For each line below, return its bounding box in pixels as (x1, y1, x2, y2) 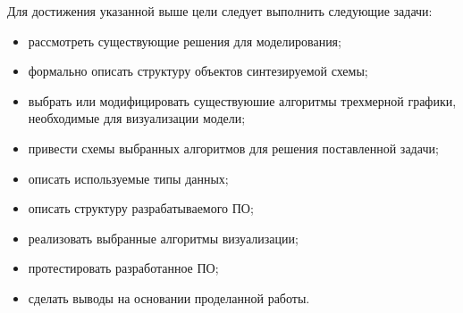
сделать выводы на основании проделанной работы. (28, 288, 310, 307)
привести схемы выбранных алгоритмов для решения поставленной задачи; (28, 138, 439, 157)
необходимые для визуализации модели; (28, 109, 246, 128)
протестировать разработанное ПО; (28, 259, 219, 277)
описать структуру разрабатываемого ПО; (28, 199, 254, 218)
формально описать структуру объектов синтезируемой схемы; (28, 62, 368, 80)
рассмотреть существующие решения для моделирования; (28, 31, 341, 50)
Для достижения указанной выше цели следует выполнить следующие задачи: (7, 2, 433, 20)
